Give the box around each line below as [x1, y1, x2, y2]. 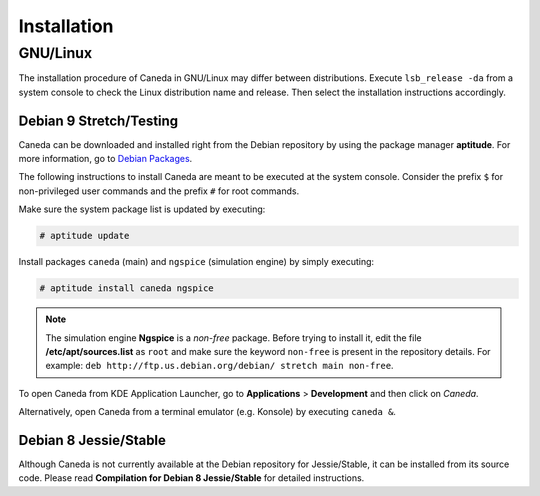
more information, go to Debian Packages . [18, 153, 193, 165]
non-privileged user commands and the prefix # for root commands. [18, 185, 300, 197]
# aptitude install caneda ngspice [39, 283, 214, 294]
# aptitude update [39, 230, 130, 242]
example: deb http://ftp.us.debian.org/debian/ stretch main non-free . [45, 360, 394, 372]
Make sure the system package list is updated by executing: [18, 203, 266, 215]
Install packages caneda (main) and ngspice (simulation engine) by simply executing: [18, 256, 375, 268]
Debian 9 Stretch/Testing [18, 112, 179, 129]
